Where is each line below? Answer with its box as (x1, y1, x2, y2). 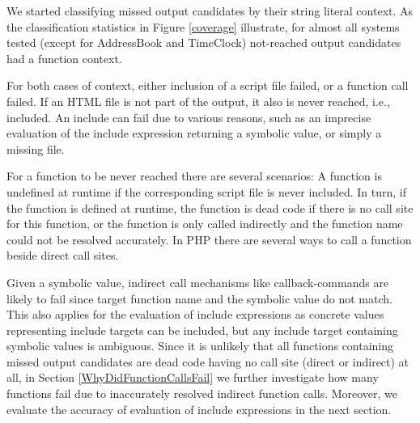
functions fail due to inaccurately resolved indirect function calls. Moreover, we (6, 385, 398, 402)
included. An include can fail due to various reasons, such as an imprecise (6, 108, 371, 125)
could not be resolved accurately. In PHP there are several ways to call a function (6, 231, 412, 247)
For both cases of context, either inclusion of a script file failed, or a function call (6, 77, 409, 94)
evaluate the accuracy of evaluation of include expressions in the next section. (6, 400, 392, 417)
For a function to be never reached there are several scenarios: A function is (6, 167, 382, 184)
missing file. (6, 140, 65, 157)
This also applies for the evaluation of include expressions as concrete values (6, 306, 384, 323)
